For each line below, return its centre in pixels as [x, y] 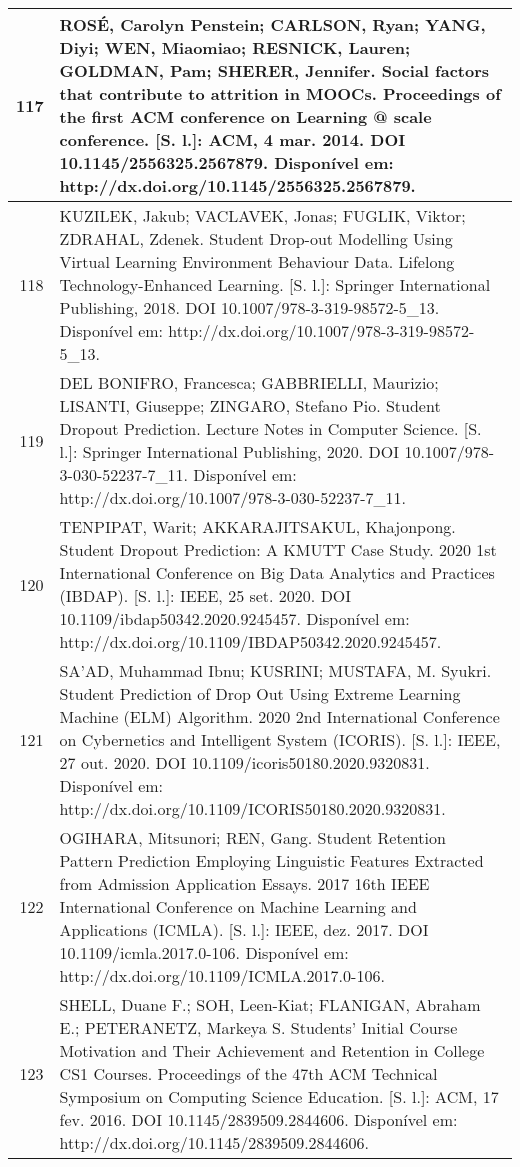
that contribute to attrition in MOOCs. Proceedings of [280, 93]
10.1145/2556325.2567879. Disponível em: [226, 162]
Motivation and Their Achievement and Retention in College [272, 1050]
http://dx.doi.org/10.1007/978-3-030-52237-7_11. [232, 497]
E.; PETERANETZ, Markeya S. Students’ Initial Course [258, 1027]
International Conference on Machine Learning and [238, 906]
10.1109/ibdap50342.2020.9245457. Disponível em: [234, 618]
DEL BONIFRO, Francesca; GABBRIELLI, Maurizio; [249, 382]
